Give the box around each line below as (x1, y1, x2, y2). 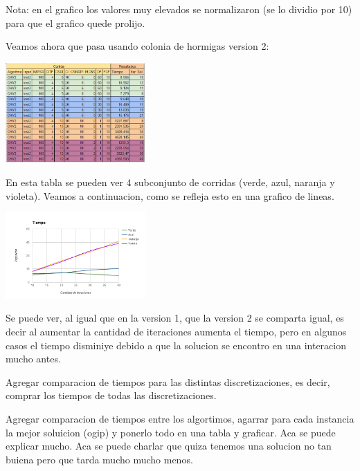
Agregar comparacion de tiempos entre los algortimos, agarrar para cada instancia (6, 412, 354, 426)
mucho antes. (6, 351, 61, 366)
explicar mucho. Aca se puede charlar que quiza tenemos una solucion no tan (6, 438, 332, 453)
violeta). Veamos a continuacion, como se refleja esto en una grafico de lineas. (6, 188, 334, 203)
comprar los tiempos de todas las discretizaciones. (6, 388, 217, 403)
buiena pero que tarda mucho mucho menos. (6, 452, 193, 466)
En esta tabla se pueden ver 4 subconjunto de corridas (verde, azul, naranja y (6, 175, 335, 190)
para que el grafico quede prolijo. (6, 15, 145, 30)
